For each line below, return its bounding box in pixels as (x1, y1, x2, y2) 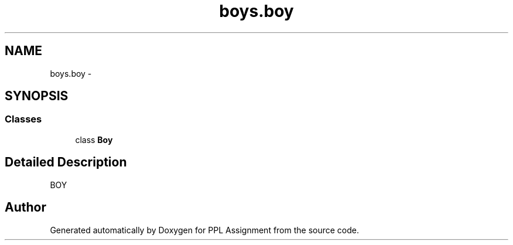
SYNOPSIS (5, 89, 69, 104)
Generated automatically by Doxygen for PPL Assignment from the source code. (50, 224, 360, 235)
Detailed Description (5, 155, 127, 170)
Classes (5, 113, 42, 125)
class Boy (75, 134, 113, 145)
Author (5, 200, 46, 215)
